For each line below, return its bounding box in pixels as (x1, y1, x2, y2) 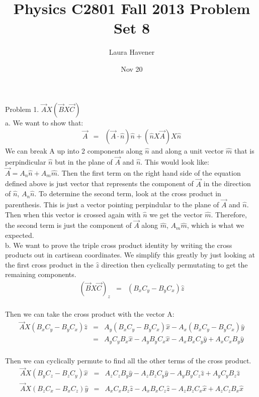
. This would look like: (140, 156, 209, 167)
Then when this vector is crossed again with (5, 209, 141, 219)
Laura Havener (109, 47, 155, 57)
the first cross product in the (5, 259, 94, 270)
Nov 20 (121, 63, 143, 74)
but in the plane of (55, 156, 113, 167)
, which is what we (187, 220, 244, 230)
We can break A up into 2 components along (5, 146, 143, 156)
